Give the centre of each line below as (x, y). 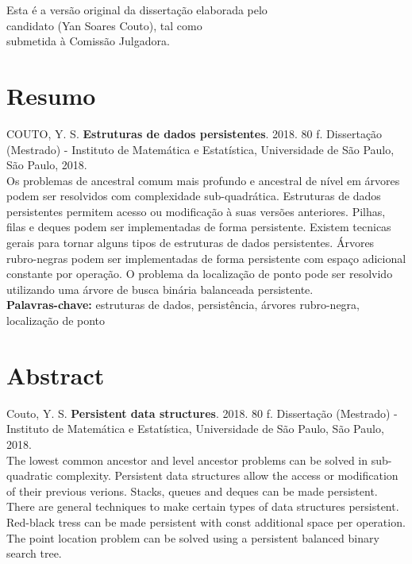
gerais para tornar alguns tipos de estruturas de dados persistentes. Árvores (191, 243)
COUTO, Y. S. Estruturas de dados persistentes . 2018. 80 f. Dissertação (194, 133)
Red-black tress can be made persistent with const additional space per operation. (206, 522)
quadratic (30, 475)
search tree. (34, 553)
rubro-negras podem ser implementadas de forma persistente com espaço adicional (206, 258)
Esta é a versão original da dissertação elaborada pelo (137, 10)
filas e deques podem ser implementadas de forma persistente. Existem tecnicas (199, 227)
